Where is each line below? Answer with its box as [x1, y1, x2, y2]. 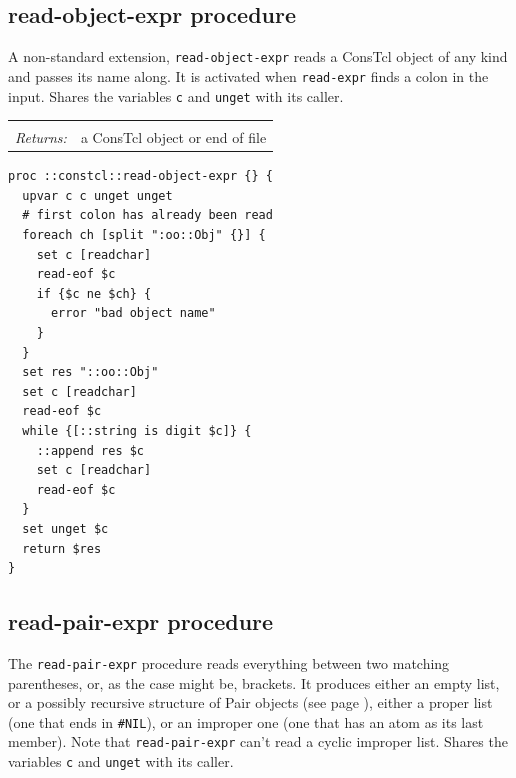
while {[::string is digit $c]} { [22, 423, 252, 438]
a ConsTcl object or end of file [80, 127, 267, 148]
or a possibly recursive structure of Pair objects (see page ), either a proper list [8, 692, 493, 713]
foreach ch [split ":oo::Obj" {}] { [22, 228, 266, 243]
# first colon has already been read [22, 208, 273, 223]
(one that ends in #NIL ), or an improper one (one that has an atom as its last [8, 711, 484, 732]
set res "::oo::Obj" [22, 365, 159, 380]
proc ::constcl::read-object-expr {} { [8, 169, 273, 184]
